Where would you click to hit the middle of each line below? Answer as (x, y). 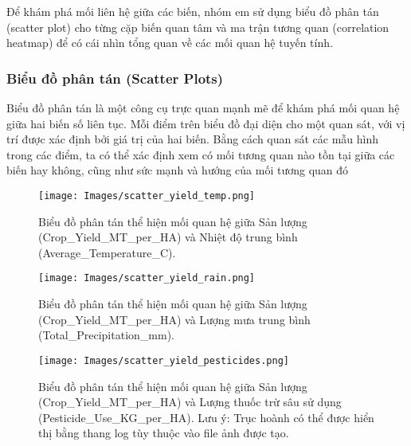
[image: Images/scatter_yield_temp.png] (147, 196)
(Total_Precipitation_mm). (106, 335)
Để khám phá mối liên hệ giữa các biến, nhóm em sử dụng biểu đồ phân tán (193, 11)
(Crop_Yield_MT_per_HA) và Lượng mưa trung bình (174, 319)
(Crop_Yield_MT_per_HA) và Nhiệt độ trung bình (168, 237)
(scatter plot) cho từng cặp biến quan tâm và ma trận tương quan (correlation (198, 27)
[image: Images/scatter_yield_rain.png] (147, 278)
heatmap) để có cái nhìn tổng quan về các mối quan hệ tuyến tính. (170, 43)
